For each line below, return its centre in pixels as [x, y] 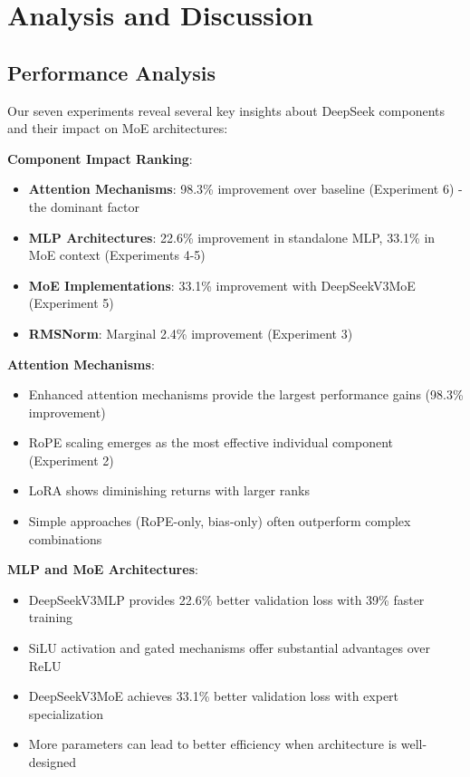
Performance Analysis [111, 72]
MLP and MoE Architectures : [103, 569]
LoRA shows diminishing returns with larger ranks [169, 490]
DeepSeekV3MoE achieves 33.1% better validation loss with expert [214, 696]
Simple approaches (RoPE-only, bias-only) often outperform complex [220, 521]
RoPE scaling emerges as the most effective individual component [211, 442]
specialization [66, 713]
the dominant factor [84, 206]
